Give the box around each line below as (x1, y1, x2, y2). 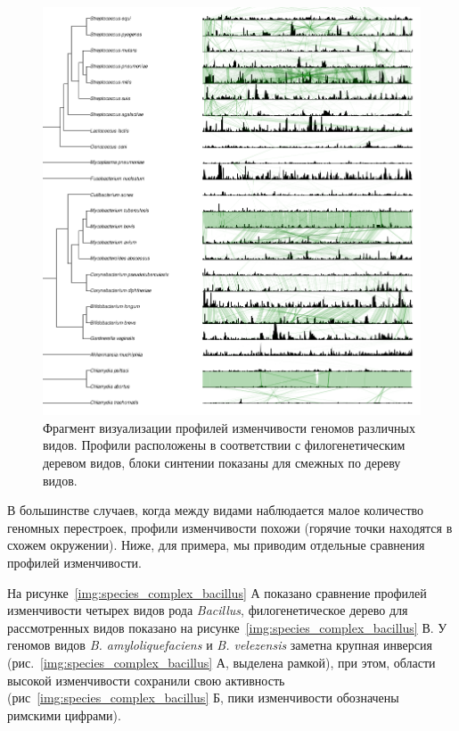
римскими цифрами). (7, 705, 121, 724)
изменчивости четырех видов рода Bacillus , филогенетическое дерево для (7, 601, 408, 619)
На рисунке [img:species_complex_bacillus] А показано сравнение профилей (7, 583, 427, 602)
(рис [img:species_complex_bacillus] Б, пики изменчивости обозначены (7, 688, 399, 707)
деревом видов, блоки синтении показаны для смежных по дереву (43, 453, 401, 471)
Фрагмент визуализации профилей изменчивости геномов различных (43, 418, 416, 436)
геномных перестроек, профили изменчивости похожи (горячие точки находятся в (7, 518, 453, 536)
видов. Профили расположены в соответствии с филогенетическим (43, 436, 406, 454)
